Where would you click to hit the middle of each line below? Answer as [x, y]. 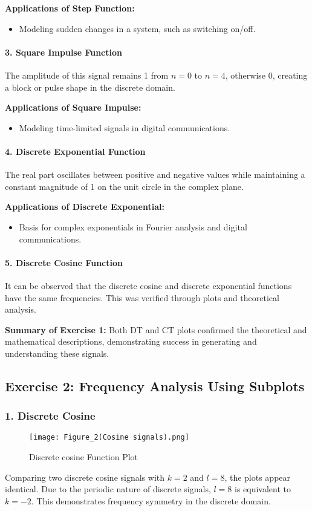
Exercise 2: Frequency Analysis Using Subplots [155, 386]
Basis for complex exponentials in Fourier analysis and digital [133, 226]
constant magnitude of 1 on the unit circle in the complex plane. [124, 186]
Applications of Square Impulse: [73, 107]
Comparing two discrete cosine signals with [85, 477]
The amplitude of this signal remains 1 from [87, 75]
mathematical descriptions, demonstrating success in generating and [131, 341]
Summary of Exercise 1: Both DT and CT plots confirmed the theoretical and [156, 329]
